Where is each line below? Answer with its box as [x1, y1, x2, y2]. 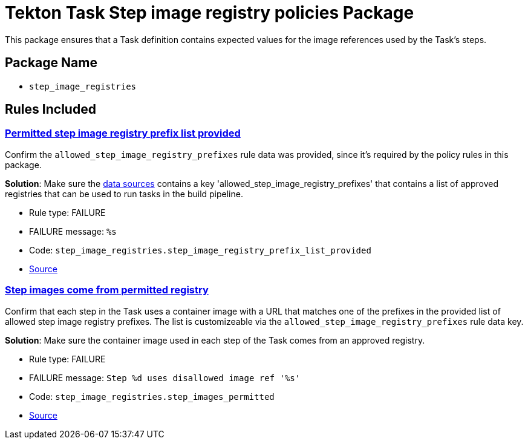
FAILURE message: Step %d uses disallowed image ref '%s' [29, 372, 301, 383]
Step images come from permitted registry [5, 284, 209, 296]
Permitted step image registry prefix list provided [5, 127, 241, 140]
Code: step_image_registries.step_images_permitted [29, 391, 275, 402]
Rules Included [5, 102, 96, 117]
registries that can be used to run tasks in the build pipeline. [5, 188, 243, 199]
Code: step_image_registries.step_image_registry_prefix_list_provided [29, 244, 371, 255]
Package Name [5, 55, 97, 71]
